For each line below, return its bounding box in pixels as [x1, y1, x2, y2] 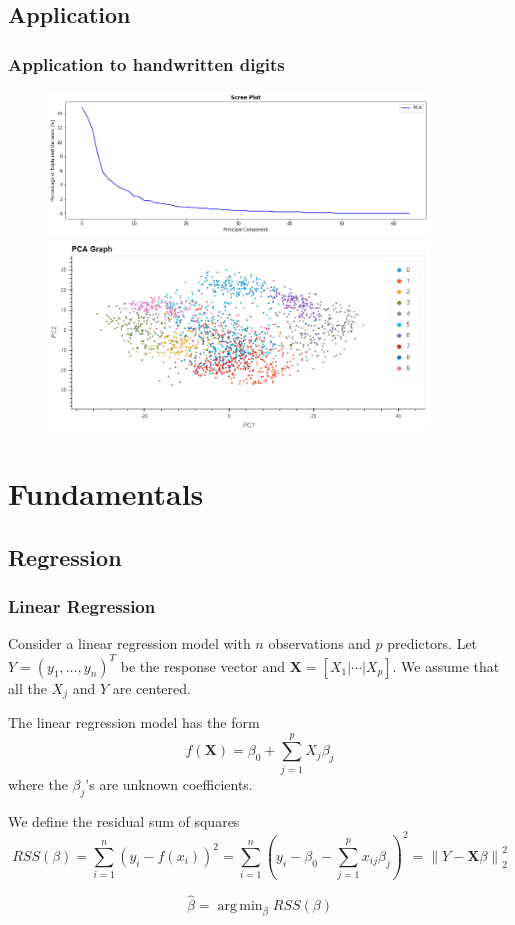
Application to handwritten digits [8, 51, 285, 76]
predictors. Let [387, 633, 478, 654]
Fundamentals [8, 473, 204, 514]
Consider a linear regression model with [8, 633, 251, 654]
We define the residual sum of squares [8, 810, 240, 831]
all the [8, 677, 47, 698]
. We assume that [392, 655, 500, 676]
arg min [217, 898, 263, 913]
